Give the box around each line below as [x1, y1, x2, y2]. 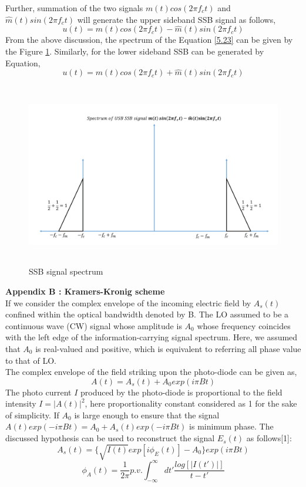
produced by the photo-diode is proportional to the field [80, 385, 283, 398]
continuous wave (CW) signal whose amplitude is [5, 319, 182, 332]
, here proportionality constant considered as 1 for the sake [85, 397, 297, 410]
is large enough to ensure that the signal [74, 408, 220, 421]
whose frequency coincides [197, 319, 291, 332]
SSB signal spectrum [29, 265, 103, 278]
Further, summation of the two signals [5, 2, 143, 13]
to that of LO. [5, 354, 56, 366]
